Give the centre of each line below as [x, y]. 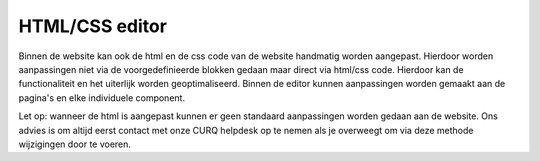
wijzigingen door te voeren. [75, 144]
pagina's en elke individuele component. [101, 97]
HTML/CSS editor [92, 26]
